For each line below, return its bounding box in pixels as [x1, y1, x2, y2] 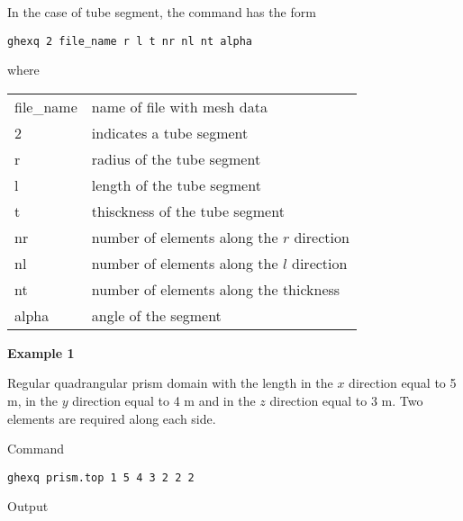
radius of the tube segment [91, 148, 261, 169]
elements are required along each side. [7, 409, 216, 427]
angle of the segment [91, 304, 222, 326]
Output [7, 497, 49, 516]
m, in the [7, 391, 58, 410]
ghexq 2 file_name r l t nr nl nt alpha [7, 34, 253, 48]
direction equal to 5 [349, 373, 457, 392]
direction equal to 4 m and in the [72, 391, 256, 410]
